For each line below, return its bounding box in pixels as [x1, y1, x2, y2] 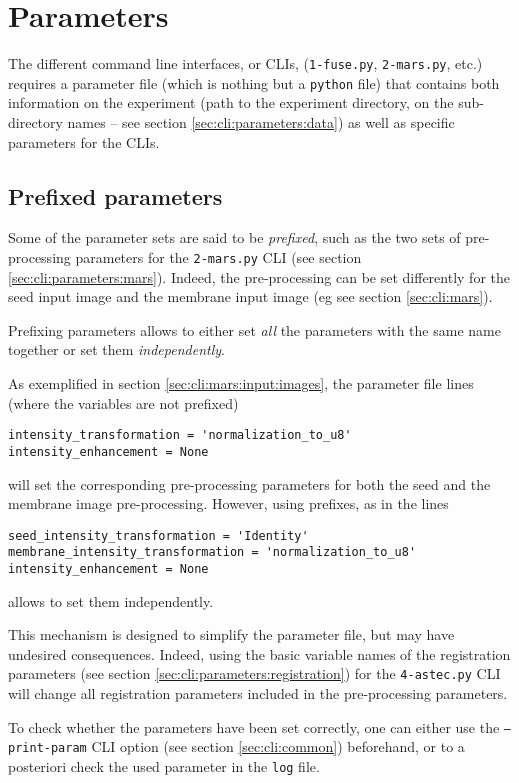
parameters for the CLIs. [8, 131, 160, 152]
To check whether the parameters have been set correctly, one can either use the [8, 716, 500, 737]
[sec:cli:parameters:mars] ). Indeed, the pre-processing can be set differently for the [8, 266, 510, 287]
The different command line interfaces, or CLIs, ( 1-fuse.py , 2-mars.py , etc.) [8, 53, 483, 74]
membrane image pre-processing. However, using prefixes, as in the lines [8, 493, 449, 514]
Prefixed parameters [8, 180, 223, 211]
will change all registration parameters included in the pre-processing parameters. [8, 683, 508, 704]
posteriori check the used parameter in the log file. [8, 756, 320, 777]
